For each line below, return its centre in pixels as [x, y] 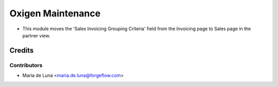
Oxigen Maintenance [55, 13]
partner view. [36, 35]
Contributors [26, 65]
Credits [22, 50]
